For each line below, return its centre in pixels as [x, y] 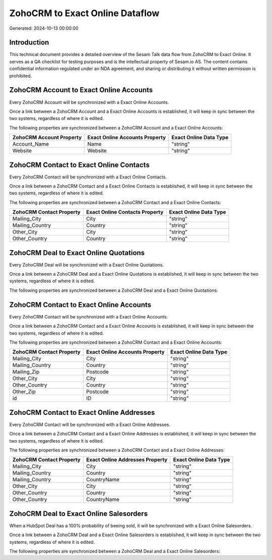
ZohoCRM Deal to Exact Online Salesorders [79, 513]
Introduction [29, 43]
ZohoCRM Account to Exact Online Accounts [81, 90]
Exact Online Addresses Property [127, 460]
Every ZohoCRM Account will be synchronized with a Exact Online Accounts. [89, 102]
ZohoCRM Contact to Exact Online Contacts [79, 165]
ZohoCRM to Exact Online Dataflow [84, 13]
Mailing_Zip [26, 372]
